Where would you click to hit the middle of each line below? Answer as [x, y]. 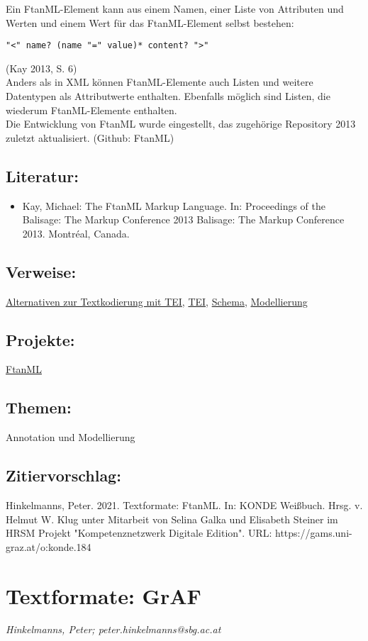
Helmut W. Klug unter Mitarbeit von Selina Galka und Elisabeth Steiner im [172, 519]
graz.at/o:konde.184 [49, 546]
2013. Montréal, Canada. [76, 233]
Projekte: [40, 339]
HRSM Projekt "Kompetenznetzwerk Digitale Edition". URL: [139, 533]
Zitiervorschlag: [63, 475]
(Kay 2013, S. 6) [41, 68]
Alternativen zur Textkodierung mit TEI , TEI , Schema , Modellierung [157, 301]
